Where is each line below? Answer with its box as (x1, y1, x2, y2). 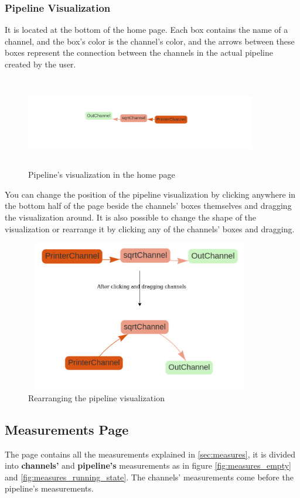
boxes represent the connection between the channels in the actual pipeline (5, 46, 274, 59)
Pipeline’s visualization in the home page (28, 168, 175, 181)
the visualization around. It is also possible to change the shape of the (5, 211, 257, 223)
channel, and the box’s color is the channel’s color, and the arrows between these (5, 35, 295, 47)
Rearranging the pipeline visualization (28, 391, 165, 404)
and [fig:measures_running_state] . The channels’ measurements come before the (5, 470, 294, 483)
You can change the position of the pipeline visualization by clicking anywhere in (5, 188, 296, 200)
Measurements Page (5, 420, 129, 438)
